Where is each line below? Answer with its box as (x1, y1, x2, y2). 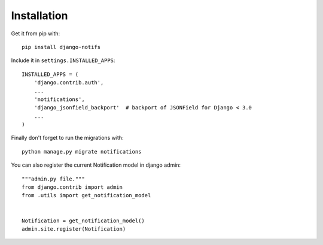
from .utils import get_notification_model (22, 192, 151, 199)
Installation (11, 9, 68, 22)
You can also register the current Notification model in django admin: (11, 161, 181, 169)
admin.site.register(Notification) (22, 225, 126, 232)
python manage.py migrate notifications (22, 148, 142, 155)
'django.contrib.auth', (33, 79, 104, 86)
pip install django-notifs (22, 44, 101, 50)
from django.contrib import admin (22, 184, 123, 191)
